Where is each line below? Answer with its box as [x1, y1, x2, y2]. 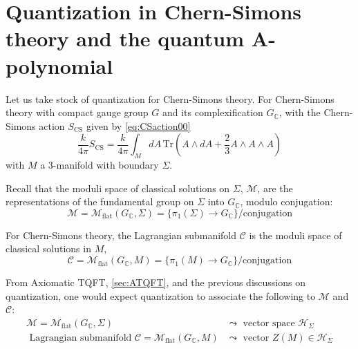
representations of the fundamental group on [6, 194, 194, 209]
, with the [279, 105, 321, 120]
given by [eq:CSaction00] [86, 118, 191, 133]
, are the [257, 180, 293, 195]
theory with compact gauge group [6, 105, 149, 120]
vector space [243, 318, 295, 328]
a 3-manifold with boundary [40, 158, 159, 172]
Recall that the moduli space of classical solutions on [6, 180, 230, 195]
